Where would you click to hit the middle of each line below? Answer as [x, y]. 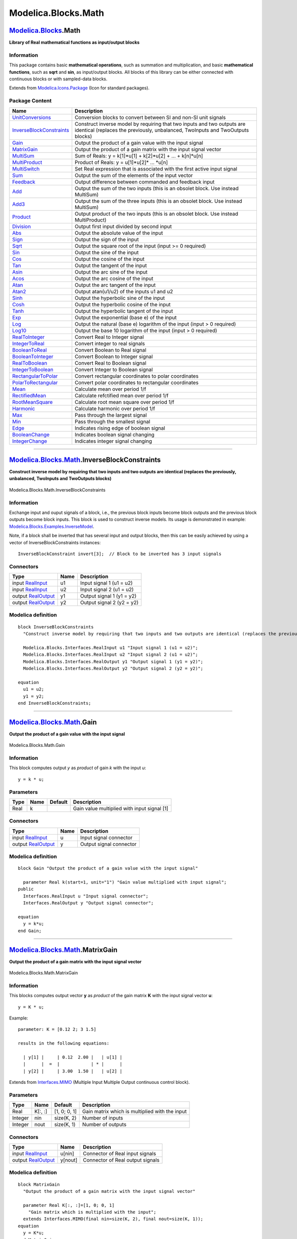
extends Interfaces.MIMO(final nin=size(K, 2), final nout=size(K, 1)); [113, 1219]
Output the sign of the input [107, 239]
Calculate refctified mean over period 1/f [122, 395]
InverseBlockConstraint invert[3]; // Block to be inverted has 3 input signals [120, 554]
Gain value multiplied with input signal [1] [121, 808]
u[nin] [67, 1153]
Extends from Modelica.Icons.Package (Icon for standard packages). [79, 88]
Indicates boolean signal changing [114, 435]
